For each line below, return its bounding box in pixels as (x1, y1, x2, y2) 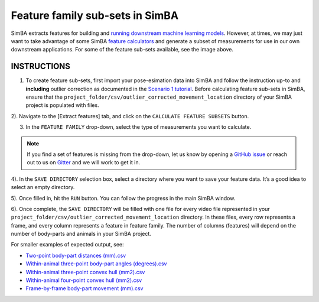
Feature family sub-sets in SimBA (11, 9, 179, 22)
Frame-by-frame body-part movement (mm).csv (25, 285, 144, 292)
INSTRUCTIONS (11, 61, 71, 72)
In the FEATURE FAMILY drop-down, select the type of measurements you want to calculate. (25, 124, 252, 131)
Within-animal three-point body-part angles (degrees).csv (25, 260, 167, 267)
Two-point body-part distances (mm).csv (25, 252, 126, 259)
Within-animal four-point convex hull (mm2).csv (25, 277, 142, 284)
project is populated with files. (25, 102, 100, 109)
